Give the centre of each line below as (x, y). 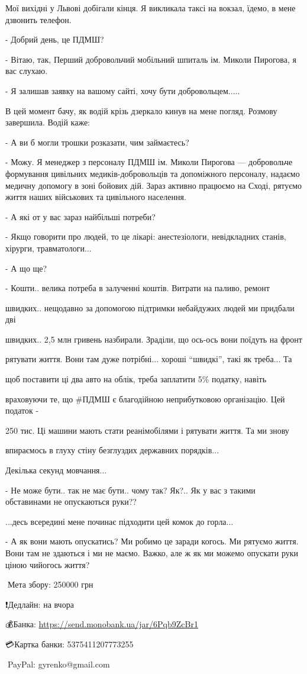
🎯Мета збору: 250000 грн (49, 584)
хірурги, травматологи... (49, 248)
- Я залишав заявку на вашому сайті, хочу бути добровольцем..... (123, 90)
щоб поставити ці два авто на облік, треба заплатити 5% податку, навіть (136, 379)
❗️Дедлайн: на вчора (40, 604)
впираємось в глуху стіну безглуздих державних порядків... (112, 450)
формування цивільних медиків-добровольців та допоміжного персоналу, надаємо (153, 173)
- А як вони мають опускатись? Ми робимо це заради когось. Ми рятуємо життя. (152, 541)
